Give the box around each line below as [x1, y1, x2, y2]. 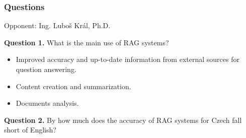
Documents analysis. [16, 98, 79, 108]
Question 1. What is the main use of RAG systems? [4, 37, 169, 47]
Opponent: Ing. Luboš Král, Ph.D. [4, 20, 111, 31]
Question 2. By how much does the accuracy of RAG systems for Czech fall [4, 114, 242, 125]
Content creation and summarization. [16, 81, 131, 91]
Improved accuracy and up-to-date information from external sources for [16, 54, 239, 64]
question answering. [16, 64, 76, 74]
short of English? [4, 124, 56, 135]
